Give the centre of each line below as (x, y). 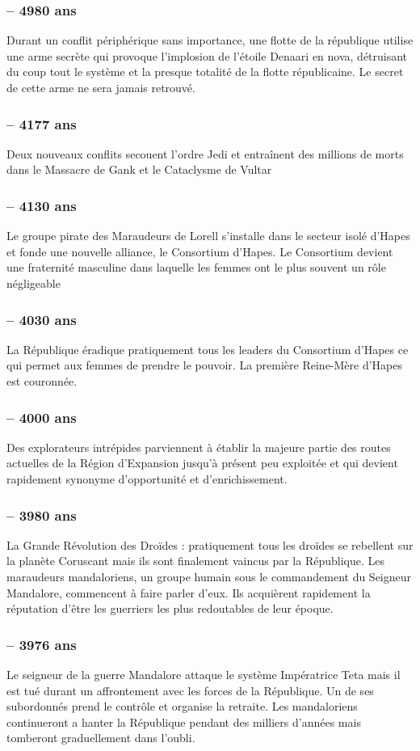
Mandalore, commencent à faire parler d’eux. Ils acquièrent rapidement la (189, 592)
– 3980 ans (42, 515)
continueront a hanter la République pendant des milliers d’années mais (184, 721)
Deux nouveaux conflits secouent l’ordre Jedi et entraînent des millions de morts (205, 153)
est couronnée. (42, 381)
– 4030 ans (42, 319)
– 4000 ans (42, 417)
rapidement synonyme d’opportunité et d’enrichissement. (147, 479)
